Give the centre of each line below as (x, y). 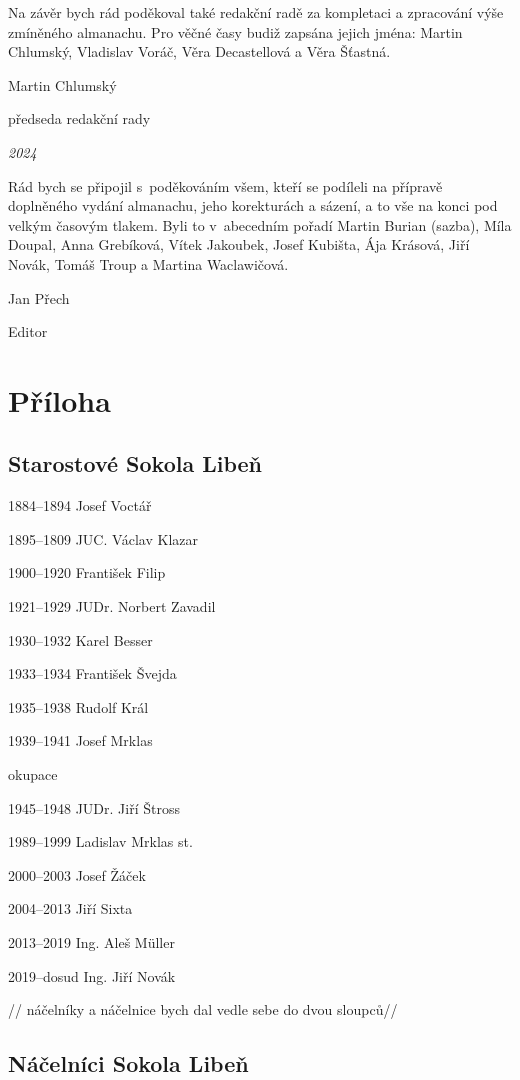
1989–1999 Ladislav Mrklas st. (100, 841)
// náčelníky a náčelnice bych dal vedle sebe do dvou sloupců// (203, 1009)
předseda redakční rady (79, 118)
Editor (28, 331)
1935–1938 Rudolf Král (78, 706)
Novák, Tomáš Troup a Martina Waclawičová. (148, 263)
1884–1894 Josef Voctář (80, 505)
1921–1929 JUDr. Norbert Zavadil (112, 606)
